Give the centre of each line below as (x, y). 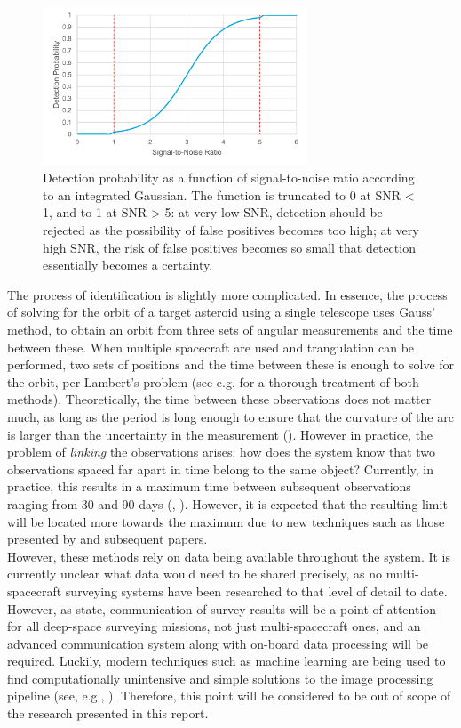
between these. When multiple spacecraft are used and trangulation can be (211, 347)
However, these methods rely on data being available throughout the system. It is (229, 556)
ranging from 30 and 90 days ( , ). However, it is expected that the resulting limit (227, 503)
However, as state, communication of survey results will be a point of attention (222, 608)
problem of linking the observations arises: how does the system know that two (222, 452)
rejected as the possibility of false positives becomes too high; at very (231, 230)
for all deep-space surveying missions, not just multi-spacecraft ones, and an (214, 626)
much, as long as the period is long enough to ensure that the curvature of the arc (230, 416)
